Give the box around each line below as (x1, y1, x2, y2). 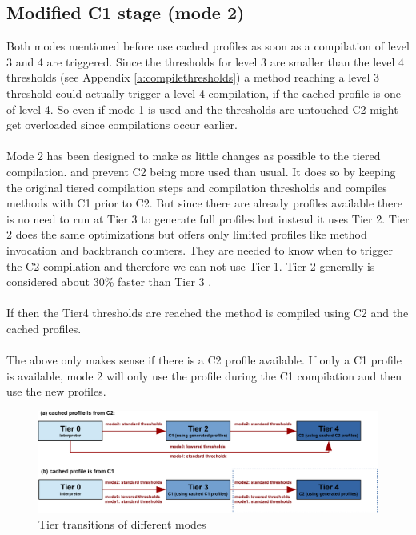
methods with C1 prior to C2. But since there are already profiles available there (6, 195, 402, 211)
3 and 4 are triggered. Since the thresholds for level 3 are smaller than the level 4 (6, 53, 405, 70)
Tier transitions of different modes (38, 516, 206, 533)
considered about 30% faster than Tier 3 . (6, 273, 212, 290)
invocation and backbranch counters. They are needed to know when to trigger (6, 241, 393, 258)
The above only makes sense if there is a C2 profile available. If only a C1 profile (6, 352, 402, 368)
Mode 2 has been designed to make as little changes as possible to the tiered (6, 147, 381, 164)
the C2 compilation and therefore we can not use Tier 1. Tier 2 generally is (6, 257, 375, 274)
